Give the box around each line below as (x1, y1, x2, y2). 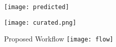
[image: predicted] (4, 4, 69, 11)
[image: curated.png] (4, 19, 77, 26)
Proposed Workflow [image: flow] (4, 33, 113, 44)
